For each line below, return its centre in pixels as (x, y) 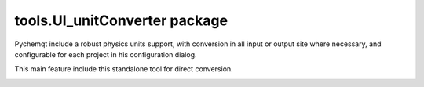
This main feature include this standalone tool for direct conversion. (124, 69)
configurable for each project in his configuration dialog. (106, 54)
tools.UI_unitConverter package (121, 20)
